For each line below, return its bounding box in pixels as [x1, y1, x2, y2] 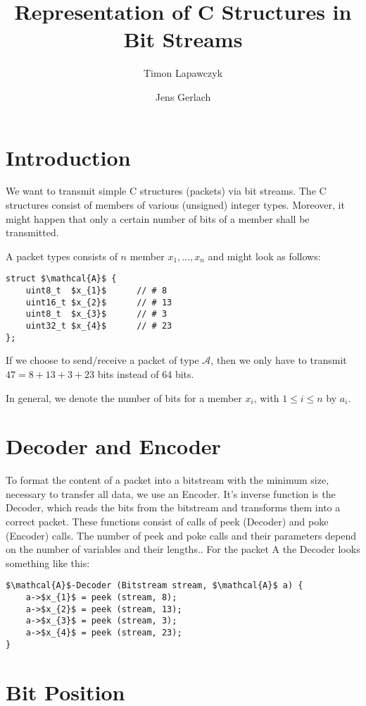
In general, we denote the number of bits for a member [6, 390, 242, 405]
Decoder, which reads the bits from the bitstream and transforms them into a [6, 500, 341, 515]
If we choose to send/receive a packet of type [6, 353, 199, 367]
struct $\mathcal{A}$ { [6, 274, 117, 284]
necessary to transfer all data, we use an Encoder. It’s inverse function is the [6, 486, 336, 501]
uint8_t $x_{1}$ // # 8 [25, 286, 168, 296]
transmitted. [6, 225, 59, 240]
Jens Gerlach [155, 89, 211, 104]
